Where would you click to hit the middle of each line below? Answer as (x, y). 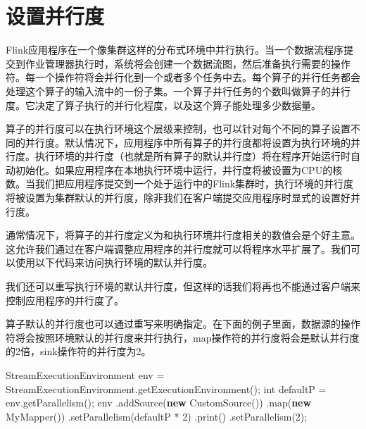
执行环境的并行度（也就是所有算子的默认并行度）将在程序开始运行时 (193, 156)
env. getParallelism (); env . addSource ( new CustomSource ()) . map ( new (159, 403)
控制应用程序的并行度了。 (65, 300)
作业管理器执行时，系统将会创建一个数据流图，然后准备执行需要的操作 (188, 63)
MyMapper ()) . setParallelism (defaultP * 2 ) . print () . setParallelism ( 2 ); (157, 416)
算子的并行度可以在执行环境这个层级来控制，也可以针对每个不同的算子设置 (178, 129)
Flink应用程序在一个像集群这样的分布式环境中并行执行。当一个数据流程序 (175, 50)
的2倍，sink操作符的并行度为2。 (78, 351)
